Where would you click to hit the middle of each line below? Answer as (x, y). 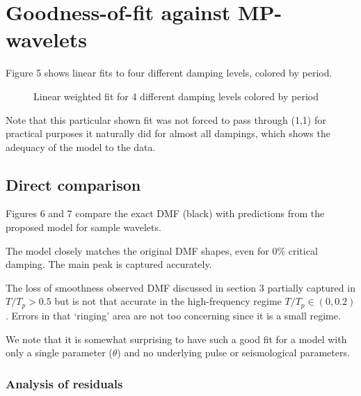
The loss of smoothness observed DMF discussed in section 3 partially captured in (180, 287)
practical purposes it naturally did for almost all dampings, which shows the (168, 133)
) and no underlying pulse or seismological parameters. (233, 353)
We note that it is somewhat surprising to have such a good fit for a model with (176, 339)
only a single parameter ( (59, 353)
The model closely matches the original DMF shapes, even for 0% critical (162, 250)
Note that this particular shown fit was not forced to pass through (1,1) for (166, 119)
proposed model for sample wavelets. (83, 227)
